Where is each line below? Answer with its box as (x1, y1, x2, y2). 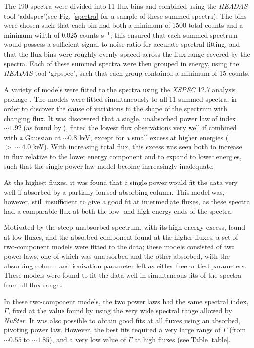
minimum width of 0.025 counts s (4, 29, 104, 40)
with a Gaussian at (4, 132, 61, 142)
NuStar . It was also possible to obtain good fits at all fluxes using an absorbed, (4, 315, 240, 325)
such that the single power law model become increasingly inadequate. (4, 161, 214, 171)
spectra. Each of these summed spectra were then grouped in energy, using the (4, 58, 239, 68)
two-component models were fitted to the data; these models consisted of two (4, 241, 235, 251)
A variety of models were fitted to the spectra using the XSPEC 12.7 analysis (4, 84, 236, 94)
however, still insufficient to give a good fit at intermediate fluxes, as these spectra (4, 196, 250, 206)
